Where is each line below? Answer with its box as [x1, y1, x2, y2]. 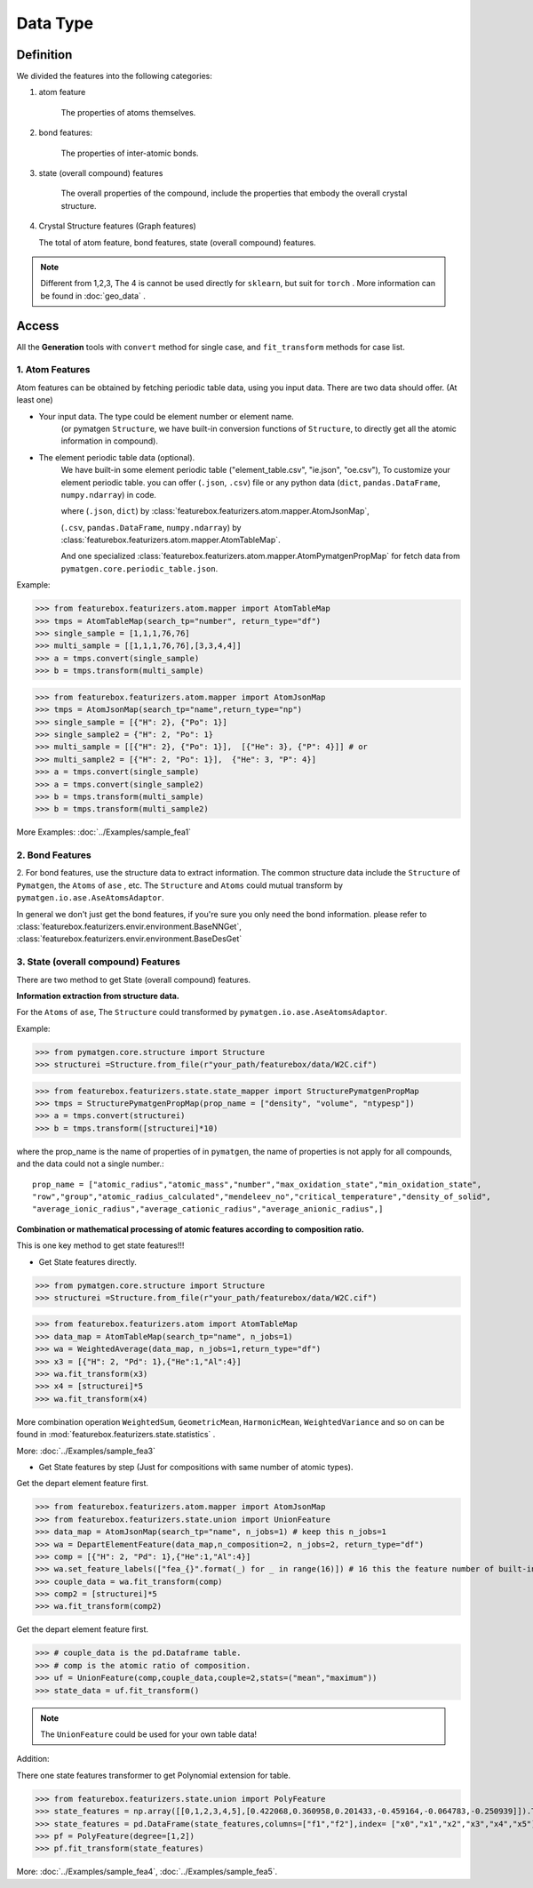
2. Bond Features [16, 849, 92, 861]
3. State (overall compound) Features [16, 956, 181, 968]
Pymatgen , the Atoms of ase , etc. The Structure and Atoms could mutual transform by [16, 880, 344, 891]
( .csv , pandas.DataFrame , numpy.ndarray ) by [60, 522, 242, 532]
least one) [16, 395, 53, 405]
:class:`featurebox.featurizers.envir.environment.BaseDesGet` [16, 933, 243, 944]
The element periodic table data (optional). [38, 452, 195, 462]
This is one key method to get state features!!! [16, 1240, 185, 1251]
